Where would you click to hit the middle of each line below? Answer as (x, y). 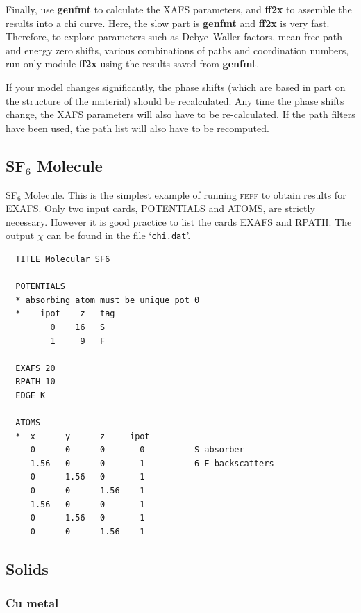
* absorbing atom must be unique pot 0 (108, 300)
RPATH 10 (35, 382)
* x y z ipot (83, 436)
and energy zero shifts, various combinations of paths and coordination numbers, (177, 50)
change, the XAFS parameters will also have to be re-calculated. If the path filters (180, 114)
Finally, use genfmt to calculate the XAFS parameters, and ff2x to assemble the (179, 9)
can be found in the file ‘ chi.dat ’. (119, 235)
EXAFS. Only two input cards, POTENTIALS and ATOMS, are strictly (160, 208)
